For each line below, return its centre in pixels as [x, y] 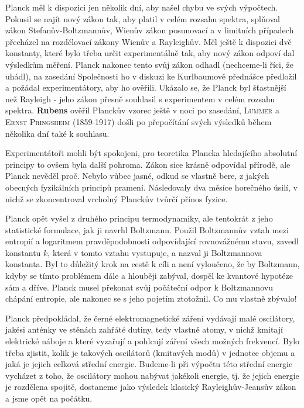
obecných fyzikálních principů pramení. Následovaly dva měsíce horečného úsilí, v [151, 187]
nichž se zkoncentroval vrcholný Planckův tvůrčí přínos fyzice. [117, 198]
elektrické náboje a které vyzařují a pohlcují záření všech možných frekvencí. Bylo [153, 341]
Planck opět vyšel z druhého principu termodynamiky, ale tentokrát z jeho [139, 218]
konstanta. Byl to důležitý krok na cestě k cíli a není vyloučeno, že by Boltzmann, [153, 264]
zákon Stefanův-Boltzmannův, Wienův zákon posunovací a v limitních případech [150, 30]
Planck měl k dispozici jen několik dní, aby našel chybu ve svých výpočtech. [142, 7]
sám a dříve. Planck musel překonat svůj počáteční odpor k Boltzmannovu [139, 287]
